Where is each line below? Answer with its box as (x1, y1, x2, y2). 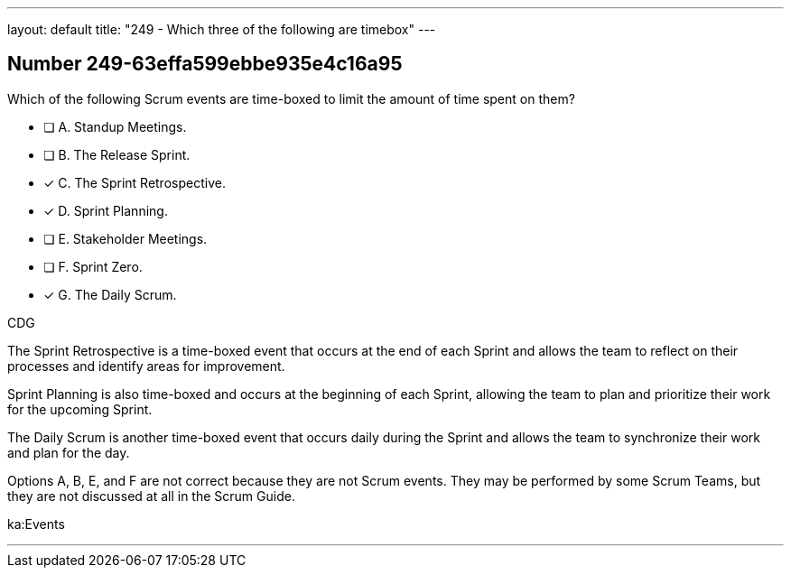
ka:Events (7, 515, 65, 532)
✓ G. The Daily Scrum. (43, 286, 177, 302)
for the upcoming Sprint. (7, 401, 153, 417)
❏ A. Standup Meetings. (43, 118, 187, 134)
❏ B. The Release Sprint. (43, 146, 191, 162)
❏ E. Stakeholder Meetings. (43, 230, 208, 246)
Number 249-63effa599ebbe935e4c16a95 (7, 52, 403, 76)
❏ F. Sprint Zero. (43, 258, 143, 274)
